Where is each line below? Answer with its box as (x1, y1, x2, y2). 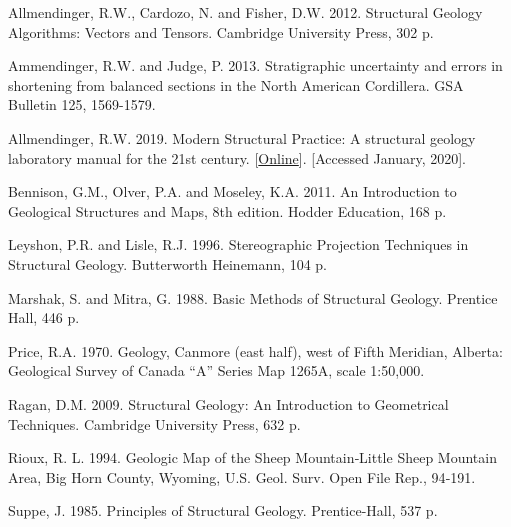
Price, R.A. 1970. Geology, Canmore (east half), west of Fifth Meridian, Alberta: (8, 340, 503, 361)
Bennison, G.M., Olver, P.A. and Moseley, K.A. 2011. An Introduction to (8, 181, 457, 202)
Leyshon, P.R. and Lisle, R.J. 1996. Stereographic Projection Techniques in (8, 234, 469, 255)
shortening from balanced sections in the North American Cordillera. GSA (8, 74, 464, 95)
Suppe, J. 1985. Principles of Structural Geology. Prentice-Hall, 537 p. (8, 500, 438, 521)
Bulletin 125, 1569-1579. (8, 94, 156, 115)
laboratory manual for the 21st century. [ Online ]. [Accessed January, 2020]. (8, 147, 467, 168)
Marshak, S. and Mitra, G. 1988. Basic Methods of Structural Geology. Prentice (8, 287, 498, 308)
